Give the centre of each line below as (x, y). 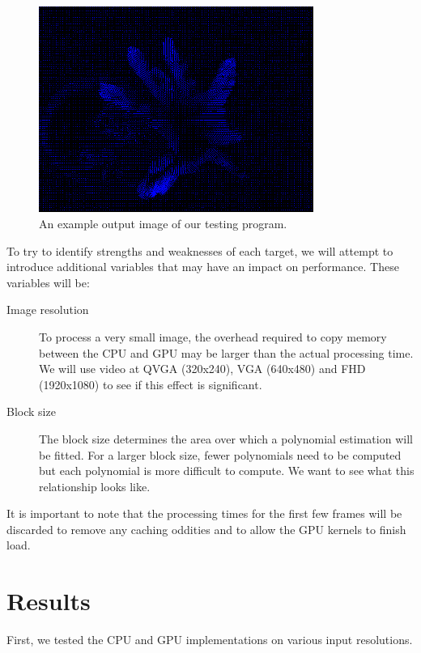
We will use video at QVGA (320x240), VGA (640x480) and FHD (202, 369)
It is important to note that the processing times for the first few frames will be (204, 513)
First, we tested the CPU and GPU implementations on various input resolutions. (210, 640)
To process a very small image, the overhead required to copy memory (213, 336)
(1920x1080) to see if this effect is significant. (151, 384)
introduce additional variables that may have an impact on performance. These (203, 267)
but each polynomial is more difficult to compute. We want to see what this (227, 471)
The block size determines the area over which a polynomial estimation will (226, 438)
